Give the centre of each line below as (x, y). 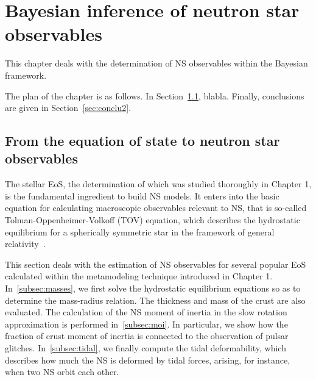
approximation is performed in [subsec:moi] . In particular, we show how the (146, 324)
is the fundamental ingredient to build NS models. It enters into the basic (142, 195)
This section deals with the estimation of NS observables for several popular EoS (156, 264)
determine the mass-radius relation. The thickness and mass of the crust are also (155, 300)
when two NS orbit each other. (62, 372)
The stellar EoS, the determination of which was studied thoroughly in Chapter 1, (158, 184)
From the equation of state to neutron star (142, 141)
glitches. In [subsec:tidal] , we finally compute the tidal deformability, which (146, 348)
